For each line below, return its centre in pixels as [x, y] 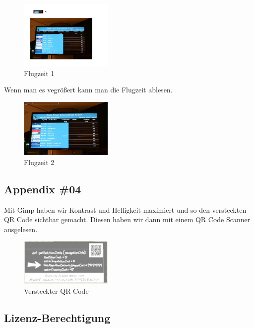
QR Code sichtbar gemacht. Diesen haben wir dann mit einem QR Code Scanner [127, 219]
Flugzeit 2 [39, 162]
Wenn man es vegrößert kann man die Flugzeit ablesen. [88, 90]
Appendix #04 [43, 189]
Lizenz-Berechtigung [57, 317]
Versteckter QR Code [56, 290]
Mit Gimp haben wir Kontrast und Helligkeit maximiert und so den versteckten [125, 209]
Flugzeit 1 [39, 73]
